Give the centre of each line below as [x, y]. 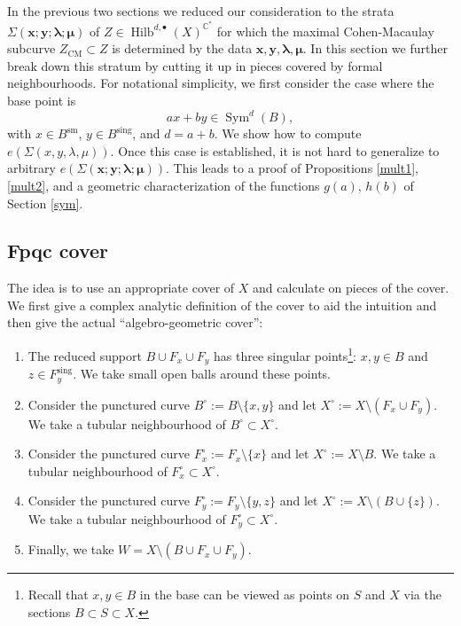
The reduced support [85, 355]
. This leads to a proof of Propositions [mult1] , [292, 168]
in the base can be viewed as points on [245, 595]
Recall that [58, 595]
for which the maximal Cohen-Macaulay [325, 31]
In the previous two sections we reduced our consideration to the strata [201, 11]
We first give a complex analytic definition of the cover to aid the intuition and [222, 305]
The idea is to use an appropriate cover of [121, 288]
